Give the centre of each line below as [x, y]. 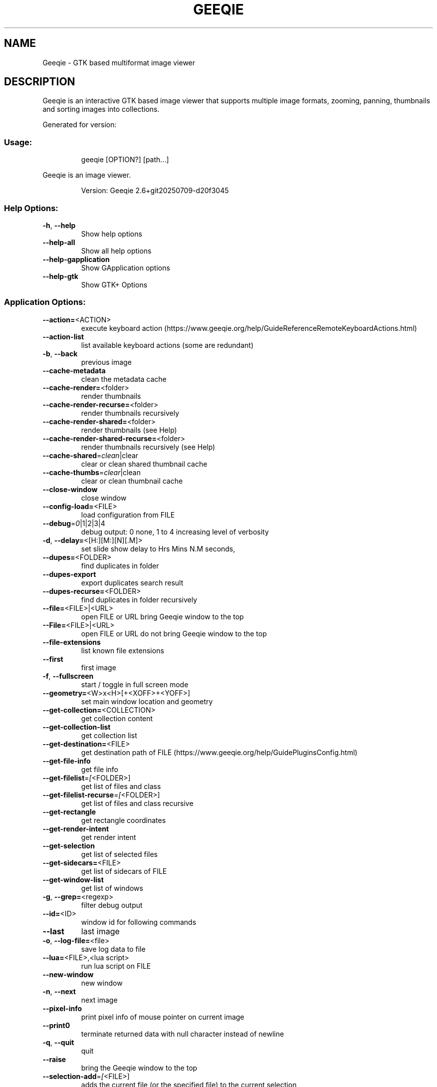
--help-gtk [60, 276]
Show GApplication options [125, 268]
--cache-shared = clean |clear [91, 455]
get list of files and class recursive [137, 803]
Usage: [18, 142]
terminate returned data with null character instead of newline [183, 1034]
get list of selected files [119, 854]
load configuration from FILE [128, 515]
